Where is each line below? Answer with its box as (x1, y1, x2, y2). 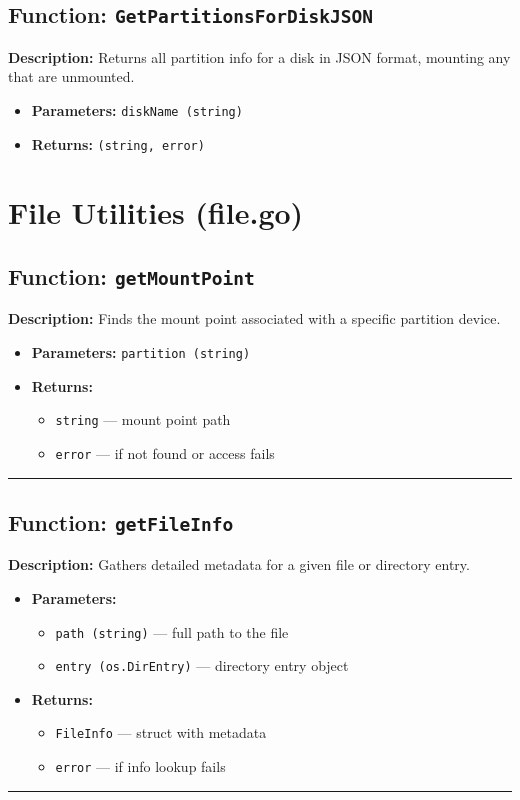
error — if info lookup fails (55, 756, 226, 777)
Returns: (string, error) (31, 133, 205, 154)
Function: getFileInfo (8, 506, 234, 537)
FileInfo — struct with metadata (55, 722, 267, 743)
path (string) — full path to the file (55, 621, 289, 642)
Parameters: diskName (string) (31, 99, 243, 120)
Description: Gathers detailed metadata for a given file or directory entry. (8, 554, 470, 575)
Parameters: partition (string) (31, 342, 251, 363)
